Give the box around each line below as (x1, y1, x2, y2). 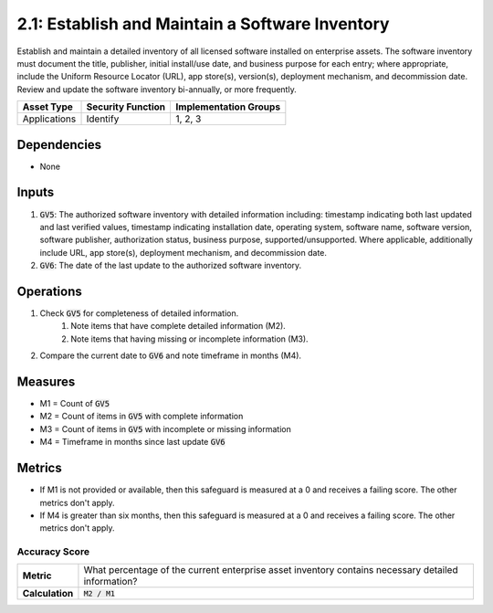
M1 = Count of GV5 (39, 398, 110, 409)
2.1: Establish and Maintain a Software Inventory (16, 14, 390, 34)
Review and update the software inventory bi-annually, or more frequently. (16, 83, 297, 95)
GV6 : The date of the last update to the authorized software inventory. (39, 260, 302, 271)
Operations (16, 283, 82, 299)
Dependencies (16, 137, 102, 153)
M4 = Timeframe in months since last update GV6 (39, 437, 226, 448)
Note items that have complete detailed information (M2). (70, 321, 287, 332)
